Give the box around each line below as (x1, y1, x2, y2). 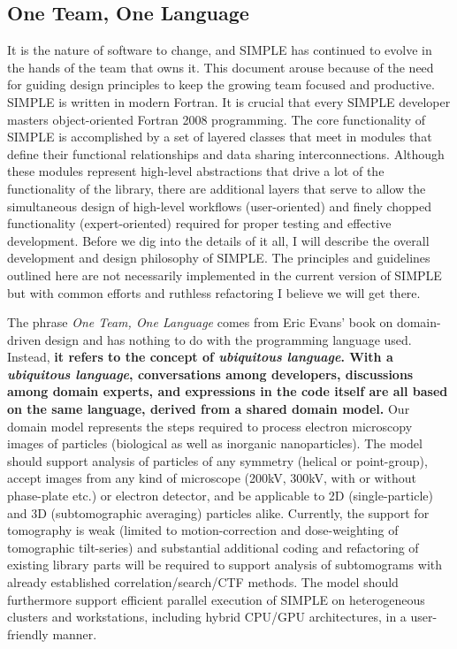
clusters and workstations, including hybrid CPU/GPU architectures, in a (7, 607, 407, 626)
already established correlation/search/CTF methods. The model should (7, 573, 399, 592)
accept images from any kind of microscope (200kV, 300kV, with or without (7, 469, 417, 487)
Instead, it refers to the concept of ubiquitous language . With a (7, 347, 393, 366)
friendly (7, 624, 49, 643)
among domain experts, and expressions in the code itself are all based (7, 382, 448, 401)
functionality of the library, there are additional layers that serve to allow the (7, 179, 426, 197)
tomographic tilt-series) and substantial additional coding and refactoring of (7, 538, 419, 556)
